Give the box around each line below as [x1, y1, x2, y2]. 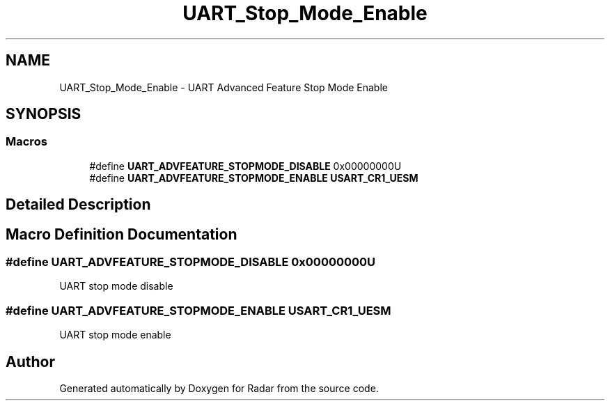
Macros [6, 134, 47, 149]
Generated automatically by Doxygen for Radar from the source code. [59, 382, 379, 395]
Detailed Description [6, 196, 151, 214]
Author [6, 352, 55, 370]
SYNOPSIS [6, 105, 81, 123]
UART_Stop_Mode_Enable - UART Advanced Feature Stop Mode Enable [59, 81, 388, 93]
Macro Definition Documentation [6, 225, 237, 243]
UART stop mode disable [59, 280, 173, 292]
